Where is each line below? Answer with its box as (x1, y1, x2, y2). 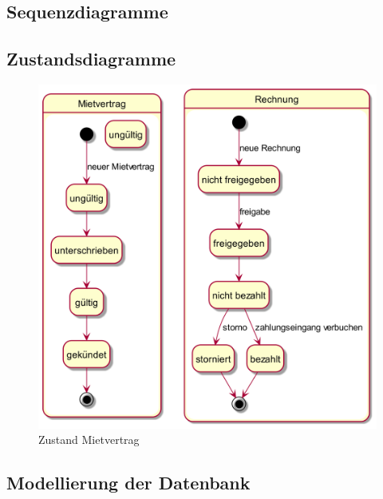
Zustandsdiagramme (6, 46, 176, 71)
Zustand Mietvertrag (38, 431, 140, 448)
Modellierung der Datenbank (6, 470, 251, 495)
